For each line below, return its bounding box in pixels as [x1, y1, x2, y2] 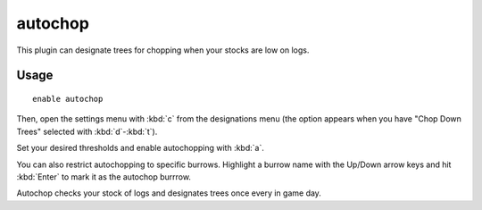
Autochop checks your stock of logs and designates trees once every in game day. [16, 188, 321, 198]
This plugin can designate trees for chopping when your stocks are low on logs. [16, 45, 310, 55]
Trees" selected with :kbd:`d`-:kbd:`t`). [16, 126, 158, 137]
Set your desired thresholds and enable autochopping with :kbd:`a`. [16, 143, 265, 154]
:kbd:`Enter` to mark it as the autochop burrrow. [16, 171, 192, 182]
